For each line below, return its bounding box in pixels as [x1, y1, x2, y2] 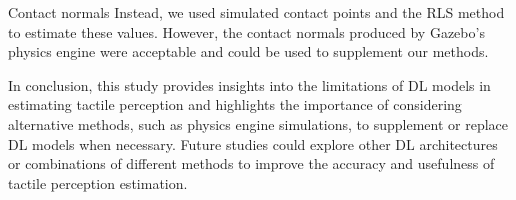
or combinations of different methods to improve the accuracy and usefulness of [8, 153, 495, 174]
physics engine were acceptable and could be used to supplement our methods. [8, 41, 489, 62]
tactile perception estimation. [8, 172, 188, 193]
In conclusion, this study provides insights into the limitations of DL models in [8, 74, 491, 95]
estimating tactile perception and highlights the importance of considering [8, 94, 462, 115]
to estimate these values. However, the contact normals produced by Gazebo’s [8, 21, 485, 42]
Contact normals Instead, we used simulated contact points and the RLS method [8, 2, 505, 22]
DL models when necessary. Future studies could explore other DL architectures [8, 133, 498, 154]
